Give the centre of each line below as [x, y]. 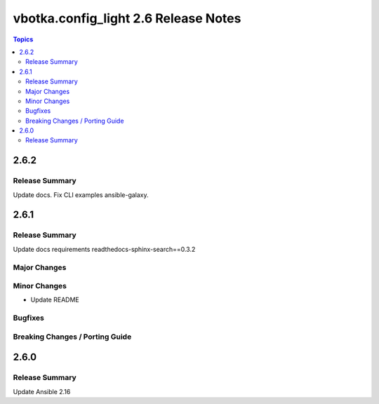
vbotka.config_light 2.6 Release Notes [127, 18]
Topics [23, 39]
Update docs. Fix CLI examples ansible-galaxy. [81, 195]
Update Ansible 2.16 [42, 391]
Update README [55, 300]
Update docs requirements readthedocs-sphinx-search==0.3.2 [104, 249]
